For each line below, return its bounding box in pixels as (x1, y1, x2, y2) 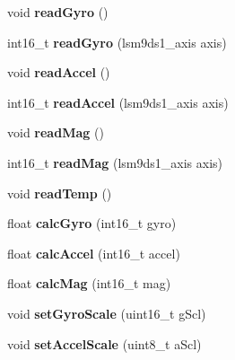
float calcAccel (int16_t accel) (7, 243, 180, 262)
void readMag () (7, 123, 104, 142)
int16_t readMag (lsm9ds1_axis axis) (7, 153, 222, 171)
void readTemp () (7, 183, 112, 202)
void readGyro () (7, 3, 109, 21)
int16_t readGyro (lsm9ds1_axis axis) (7, 32, 227, 51)
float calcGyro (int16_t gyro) (7, 214, 177, 233)
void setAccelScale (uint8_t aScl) (7, 334, 202, 353)
